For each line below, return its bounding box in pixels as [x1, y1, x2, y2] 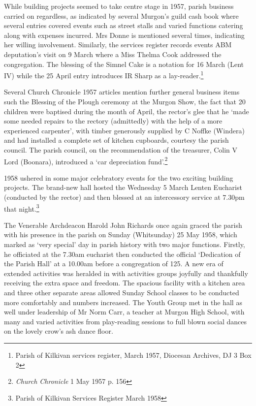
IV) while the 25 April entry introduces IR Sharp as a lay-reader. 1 [4, 69, 204, 80]
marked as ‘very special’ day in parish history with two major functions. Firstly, [4, 239, 245, 250]
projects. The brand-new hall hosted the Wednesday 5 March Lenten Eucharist [4, 182, 242, 192]
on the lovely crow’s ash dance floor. [4, 326, 113, 336]
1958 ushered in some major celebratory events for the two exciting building [4, 172, 233, 183]
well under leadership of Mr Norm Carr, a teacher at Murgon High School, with [4, 307, 245, 317]
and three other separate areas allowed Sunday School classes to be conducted [4, 287, 239, 297]
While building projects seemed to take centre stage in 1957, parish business [4, 1, 234, 11]
